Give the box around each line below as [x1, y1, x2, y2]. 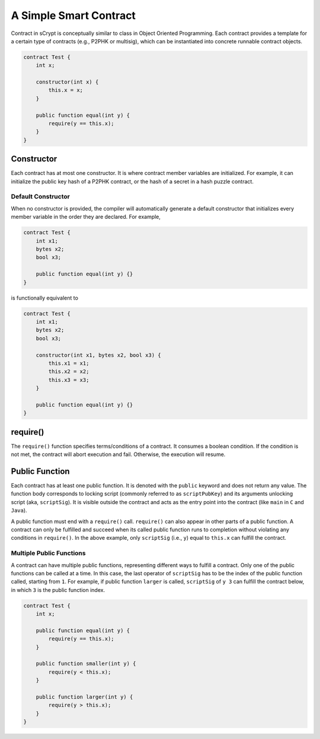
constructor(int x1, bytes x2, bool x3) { [36, 352, 161, 358]
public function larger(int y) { [36, 693, 133, 700]
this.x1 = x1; [48, 359, 89, 367]
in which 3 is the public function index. [11, 586, 105, 593]
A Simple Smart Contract [11, 9, 136, 22]
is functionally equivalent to [11, 294, 78, 301]
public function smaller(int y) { [36, 660, 136, 667]
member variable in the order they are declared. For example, [11, 214, 161, 221]
